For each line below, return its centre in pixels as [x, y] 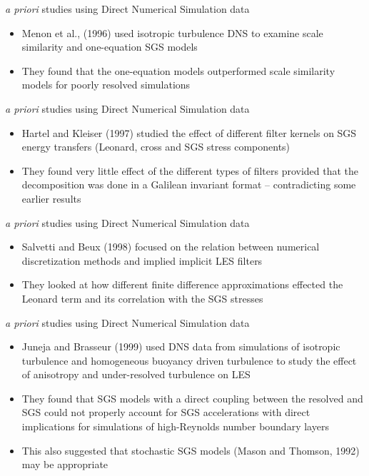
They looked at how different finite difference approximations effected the [182, 284]
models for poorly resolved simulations [106, 85]
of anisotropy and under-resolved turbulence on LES [136, 374]
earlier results [51, 198]
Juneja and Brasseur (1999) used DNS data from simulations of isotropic [181, 346]
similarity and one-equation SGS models [110, 47]
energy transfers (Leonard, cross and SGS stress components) [156, 147]
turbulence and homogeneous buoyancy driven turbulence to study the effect [189, 360]
